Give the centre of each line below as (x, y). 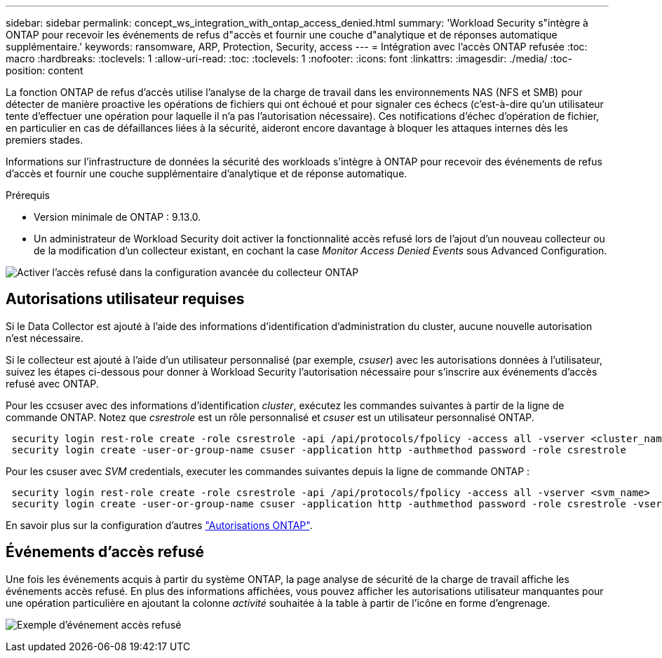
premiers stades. (45, 140)
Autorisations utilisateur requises (125, 299)
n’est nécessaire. (45, 338)
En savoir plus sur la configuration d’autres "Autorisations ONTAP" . (159, 525)
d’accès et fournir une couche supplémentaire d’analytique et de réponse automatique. (207, 173)
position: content (45, 70)
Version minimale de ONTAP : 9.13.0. (117, 217)
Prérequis (28, 195)
